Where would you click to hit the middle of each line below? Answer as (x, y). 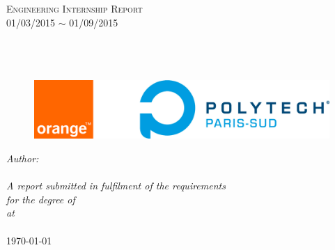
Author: (23, 158)
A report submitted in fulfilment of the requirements (116, 186)
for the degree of (41, 199)
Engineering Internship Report (75, 8)
